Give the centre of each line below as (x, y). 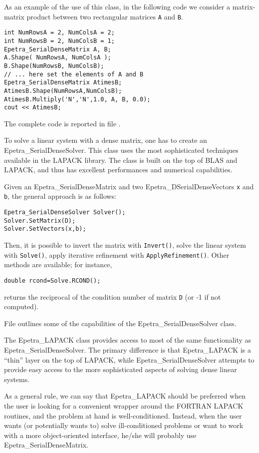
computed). (21, 306)
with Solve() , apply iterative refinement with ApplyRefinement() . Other (117, 254)
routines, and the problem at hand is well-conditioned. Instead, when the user (123, 415)
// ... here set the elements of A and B (74, 74)
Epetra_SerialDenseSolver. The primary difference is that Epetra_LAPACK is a (128, 350)
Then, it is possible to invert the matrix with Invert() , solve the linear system (125, 245)
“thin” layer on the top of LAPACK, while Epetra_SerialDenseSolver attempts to (129, 359)
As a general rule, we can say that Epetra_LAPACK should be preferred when (125, 396)
